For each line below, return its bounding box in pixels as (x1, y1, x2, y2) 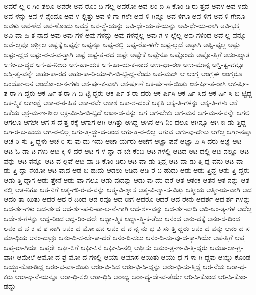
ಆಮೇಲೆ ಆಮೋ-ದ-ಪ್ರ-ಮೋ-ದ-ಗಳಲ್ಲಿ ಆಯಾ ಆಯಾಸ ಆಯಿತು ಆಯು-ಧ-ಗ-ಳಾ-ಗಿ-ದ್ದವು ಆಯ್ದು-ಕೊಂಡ (17, 252, 251, 262)
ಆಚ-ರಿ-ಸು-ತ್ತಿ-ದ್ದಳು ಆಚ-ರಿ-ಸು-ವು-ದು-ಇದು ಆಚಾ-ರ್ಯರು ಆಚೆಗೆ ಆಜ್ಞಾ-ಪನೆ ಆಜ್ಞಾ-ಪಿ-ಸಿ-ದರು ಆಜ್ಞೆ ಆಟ (4, 136, 242, 146)
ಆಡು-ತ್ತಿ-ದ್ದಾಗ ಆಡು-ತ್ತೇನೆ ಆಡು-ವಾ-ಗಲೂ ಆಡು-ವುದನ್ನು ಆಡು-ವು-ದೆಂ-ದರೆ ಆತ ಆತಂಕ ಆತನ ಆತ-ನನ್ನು (4, 174, 239, 185)
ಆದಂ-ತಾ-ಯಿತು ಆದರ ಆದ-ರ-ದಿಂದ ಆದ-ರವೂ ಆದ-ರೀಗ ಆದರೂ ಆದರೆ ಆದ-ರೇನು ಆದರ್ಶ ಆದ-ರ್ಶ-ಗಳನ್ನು (4, 194, 251, 204)
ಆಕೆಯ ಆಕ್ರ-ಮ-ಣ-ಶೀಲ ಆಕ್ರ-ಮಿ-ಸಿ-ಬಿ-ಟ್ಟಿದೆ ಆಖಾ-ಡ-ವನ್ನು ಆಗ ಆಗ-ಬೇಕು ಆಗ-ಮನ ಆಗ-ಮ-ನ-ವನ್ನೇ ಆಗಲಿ (4, 107, 250, 117)
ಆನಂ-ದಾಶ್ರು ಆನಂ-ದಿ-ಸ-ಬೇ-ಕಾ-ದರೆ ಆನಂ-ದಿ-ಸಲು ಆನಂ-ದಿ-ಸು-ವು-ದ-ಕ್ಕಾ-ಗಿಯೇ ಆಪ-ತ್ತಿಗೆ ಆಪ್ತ (29, 232, 245, 243)
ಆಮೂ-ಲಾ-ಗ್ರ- (210, 242, 243, 252)
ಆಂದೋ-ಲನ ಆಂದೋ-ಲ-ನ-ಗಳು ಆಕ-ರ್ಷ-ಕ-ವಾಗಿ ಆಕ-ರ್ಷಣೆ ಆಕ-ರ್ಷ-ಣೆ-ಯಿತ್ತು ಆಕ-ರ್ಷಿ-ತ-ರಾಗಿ (4, 78, 226, 88)
